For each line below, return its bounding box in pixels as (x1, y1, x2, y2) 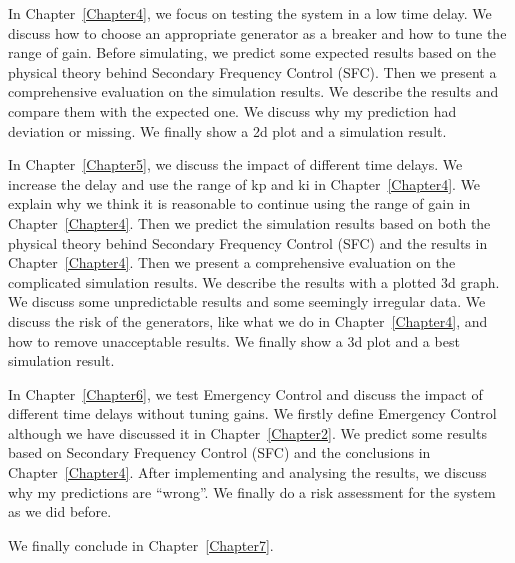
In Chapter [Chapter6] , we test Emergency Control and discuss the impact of (8, 383, 483, 404)
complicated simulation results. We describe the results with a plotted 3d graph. (8, 271, 500, 292)
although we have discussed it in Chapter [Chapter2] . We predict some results (8, 422, 487, 443)
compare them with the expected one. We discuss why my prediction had (8, 100, 457, 121)
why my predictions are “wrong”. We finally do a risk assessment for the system (8, 481, 496, 502)
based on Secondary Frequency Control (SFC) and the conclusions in (8, 442, 431, 463)
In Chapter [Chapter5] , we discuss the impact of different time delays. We (8, 154, 463, 175)
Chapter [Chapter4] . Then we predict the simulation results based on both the (8, 212, 491, 233)
